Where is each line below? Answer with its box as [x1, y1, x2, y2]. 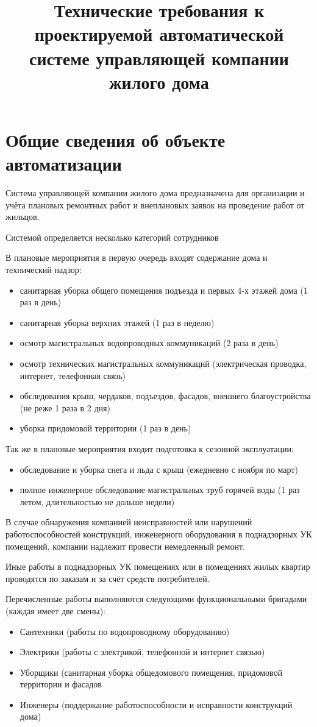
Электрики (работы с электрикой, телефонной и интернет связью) [20, 645, 265, 658]
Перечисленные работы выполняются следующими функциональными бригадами [5, 592, 307, 605]
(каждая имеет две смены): [5, 604, 105, 617]
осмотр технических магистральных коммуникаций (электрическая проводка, [20, 357, 307, 369]
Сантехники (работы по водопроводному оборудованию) [20, 625, 230, 637]
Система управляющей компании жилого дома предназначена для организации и [5, 186, 305, 199]
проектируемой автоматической [34, 21, 284, 46]
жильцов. [5, 210, 40, 223]
